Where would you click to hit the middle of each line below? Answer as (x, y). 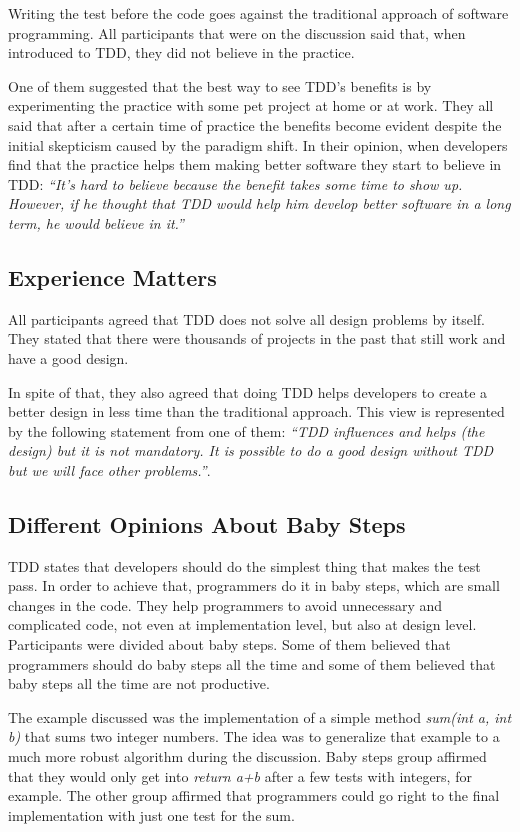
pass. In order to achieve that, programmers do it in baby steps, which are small (254, 585)
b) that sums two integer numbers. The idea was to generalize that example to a (254, 736)
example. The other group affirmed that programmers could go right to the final (254, 795)
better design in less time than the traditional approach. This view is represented (256, 411)
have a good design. (68, 357)
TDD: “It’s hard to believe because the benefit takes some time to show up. (235, 183)
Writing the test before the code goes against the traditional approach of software (258, 13)
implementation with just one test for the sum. (151, 814)
